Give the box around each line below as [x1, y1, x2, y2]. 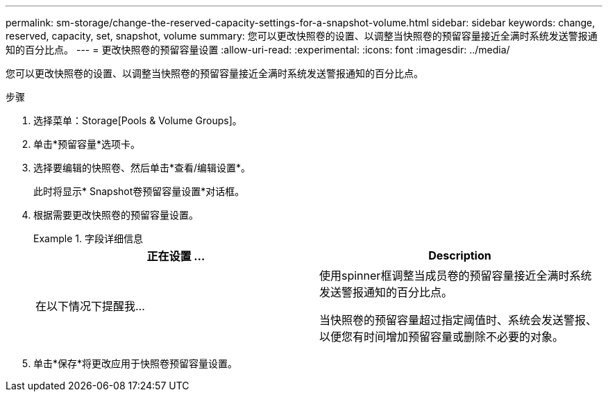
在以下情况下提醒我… [35, 299, 145, 313]
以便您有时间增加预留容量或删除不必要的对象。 [319, 330, 564, 344]
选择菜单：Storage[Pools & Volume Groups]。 [33, 115, 242, 126]
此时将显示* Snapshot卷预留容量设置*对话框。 [33, 185, 245, 197]
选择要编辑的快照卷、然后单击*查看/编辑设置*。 [33, 162, 251, 174]
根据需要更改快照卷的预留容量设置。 [33, 209, 199, 221]
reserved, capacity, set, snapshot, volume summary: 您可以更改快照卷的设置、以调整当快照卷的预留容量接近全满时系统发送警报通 [6, 30, 598, 42]
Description [428, 248, 491, 262]
